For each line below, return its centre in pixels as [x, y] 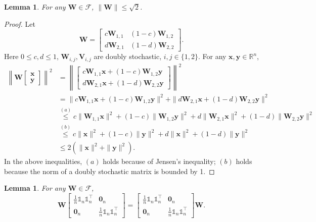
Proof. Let [20, 23]
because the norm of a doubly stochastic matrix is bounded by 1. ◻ [109, 171]
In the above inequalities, [43, 161]
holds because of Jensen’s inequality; [159, 161]
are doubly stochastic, [128, 56]
